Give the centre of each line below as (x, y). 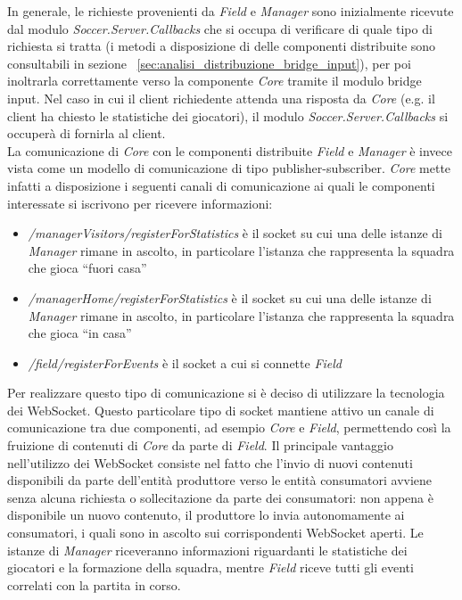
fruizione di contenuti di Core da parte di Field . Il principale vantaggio (200, 445)
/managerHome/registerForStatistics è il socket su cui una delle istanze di (230, 297)
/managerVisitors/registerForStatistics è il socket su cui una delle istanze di (235, 233)
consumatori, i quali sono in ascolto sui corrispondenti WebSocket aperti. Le (215, 533)
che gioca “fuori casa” (87, 268)
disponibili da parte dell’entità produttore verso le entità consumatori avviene (220, 480)
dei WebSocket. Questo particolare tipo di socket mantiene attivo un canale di (221, 410)
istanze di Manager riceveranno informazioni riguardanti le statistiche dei (207, 550)
